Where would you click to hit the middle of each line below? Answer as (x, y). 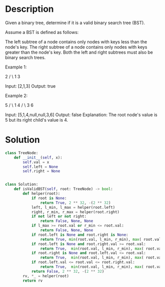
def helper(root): (41, 193)
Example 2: (16, 96)
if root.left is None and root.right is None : (80, 235)
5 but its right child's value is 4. (37, 120)
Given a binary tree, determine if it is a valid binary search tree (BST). (75, 23)
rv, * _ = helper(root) (46, 276)
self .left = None (40, 167)
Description (29, 9)
